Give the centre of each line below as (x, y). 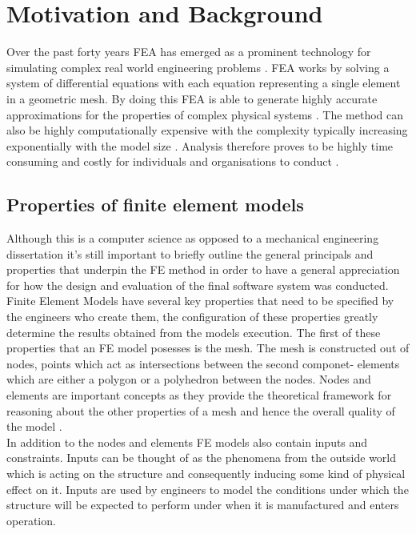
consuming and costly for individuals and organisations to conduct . (173, 161)
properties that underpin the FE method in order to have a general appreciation (203, 269)
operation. (31, 520)
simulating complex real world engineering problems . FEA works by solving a (198, 67)
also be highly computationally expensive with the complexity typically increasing (207, 130)
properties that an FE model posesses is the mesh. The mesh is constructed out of (208, 348)
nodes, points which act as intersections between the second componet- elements (203, 363)
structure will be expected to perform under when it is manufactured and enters (203, 505)
